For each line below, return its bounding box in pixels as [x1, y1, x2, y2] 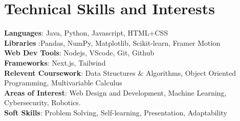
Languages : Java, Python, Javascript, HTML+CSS [4, 27, 168, 38]
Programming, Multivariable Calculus [4, 77, 122, 88]
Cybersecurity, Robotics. [4, 97, 81, 108]
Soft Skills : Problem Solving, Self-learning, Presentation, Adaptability [4, 107, 227, 117]
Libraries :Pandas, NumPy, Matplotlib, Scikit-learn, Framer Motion [4, 37, 221, 48]
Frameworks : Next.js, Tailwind [4, 57, 106, 68]
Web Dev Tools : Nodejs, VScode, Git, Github [4, 47, 155, 58]
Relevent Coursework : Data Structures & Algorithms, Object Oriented [4, 67, 236, 78]
